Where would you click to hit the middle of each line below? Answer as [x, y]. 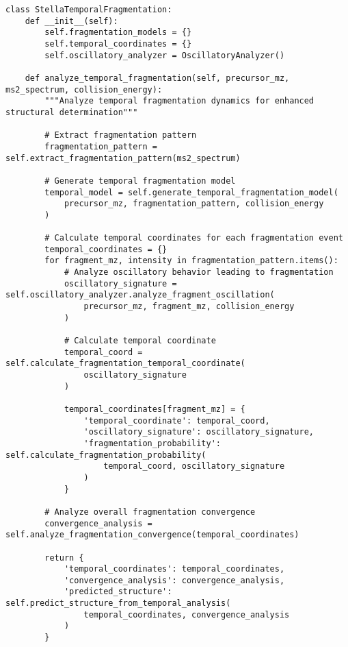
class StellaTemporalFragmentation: [89, 10]
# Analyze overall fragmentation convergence [150, 512]
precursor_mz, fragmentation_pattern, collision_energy [194, 204]
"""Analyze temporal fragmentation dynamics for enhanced [179, 101]
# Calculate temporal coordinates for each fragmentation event [194, 238]
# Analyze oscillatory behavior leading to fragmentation [199, 272]
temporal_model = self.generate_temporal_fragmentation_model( [191, 192]
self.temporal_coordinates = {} [118, 44]
